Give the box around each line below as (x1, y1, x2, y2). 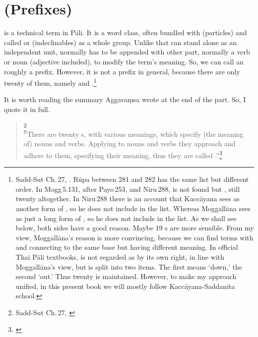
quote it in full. (4, 104, 50, 114)
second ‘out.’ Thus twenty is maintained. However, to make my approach (15, 271, 237, 281)
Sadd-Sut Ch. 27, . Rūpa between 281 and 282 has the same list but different (15, 174, 249, 184)
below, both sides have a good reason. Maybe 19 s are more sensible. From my (15, 223, 254, 233)
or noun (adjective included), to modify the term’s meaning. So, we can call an (4, 56, 244, 66)
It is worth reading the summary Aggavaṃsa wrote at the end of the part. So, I (4, 94, 246, 105)
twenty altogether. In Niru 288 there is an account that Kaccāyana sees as (15, 193, 240, 204)
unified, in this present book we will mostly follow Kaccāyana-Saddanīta (15, 281, 235, 291)
